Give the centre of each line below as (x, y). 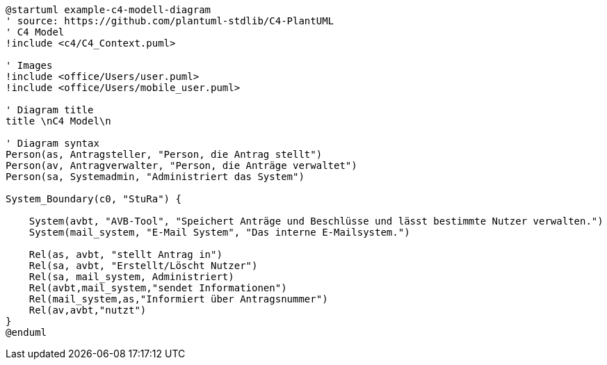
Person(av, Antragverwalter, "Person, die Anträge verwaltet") (181, 165)
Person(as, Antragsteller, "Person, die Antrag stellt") (164, 154)
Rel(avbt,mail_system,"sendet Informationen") (158, 288)
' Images (29, 65)
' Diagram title (50, 110)
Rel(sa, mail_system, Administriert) (131, 277)
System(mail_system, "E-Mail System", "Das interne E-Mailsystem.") (219, 232)
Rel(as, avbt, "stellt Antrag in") (126, 254)
